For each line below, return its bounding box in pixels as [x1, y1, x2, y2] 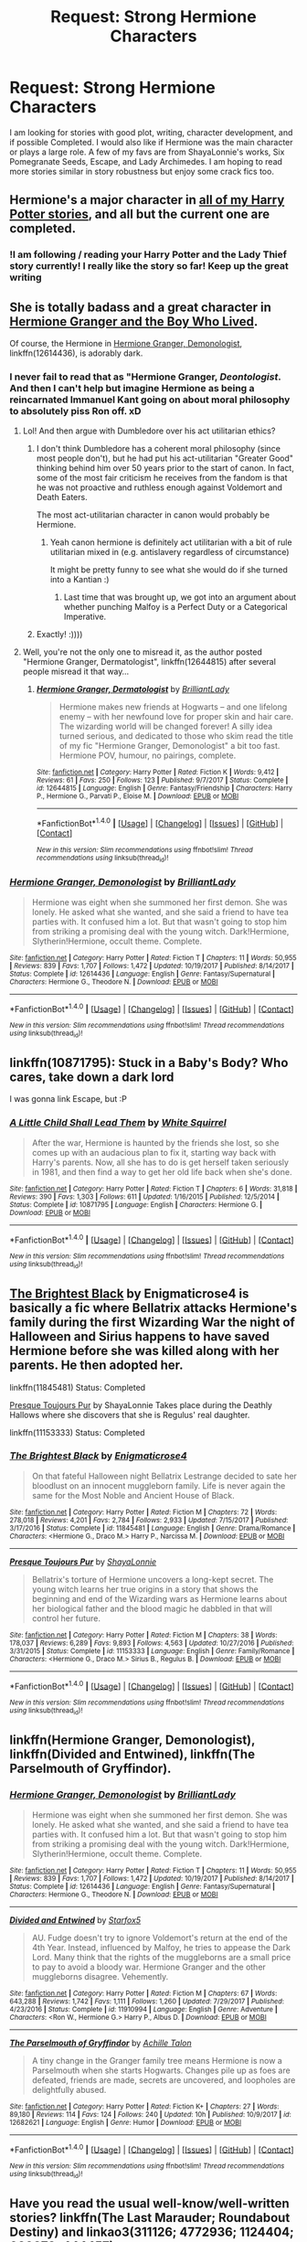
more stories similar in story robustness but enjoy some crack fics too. [9, 165, 274, 176]
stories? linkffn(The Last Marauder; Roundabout [9, 2210, 291, 2226]
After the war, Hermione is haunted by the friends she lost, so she [31, 1137, 281, 1148]
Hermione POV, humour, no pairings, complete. [58, 750, 237, 761]
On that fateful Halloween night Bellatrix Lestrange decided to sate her [31, 1470, 297, 1481]
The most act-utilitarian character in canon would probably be [36, 509, 270, 520]
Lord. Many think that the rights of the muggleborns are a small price [31, 1951, 291, 1962]
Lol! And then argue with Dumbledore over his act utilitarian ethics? [22, 425, 276, 436]
